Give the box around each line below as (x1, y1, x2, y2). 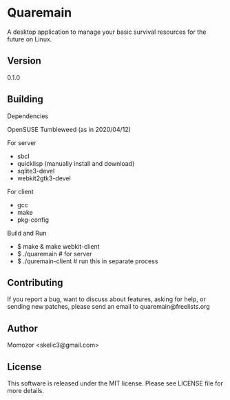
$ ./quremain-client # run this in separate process (17, 257, 158, 265)
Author (7, 323, 38, 334)
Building (7, 93, 43, 105)
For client (7, 187, 34, 196)
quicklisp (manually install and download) (17, 159, 135, 167)
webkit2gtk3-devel (17, 174, 71, 182)
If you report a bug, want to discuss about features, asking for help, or (7, 295, 207, 303)
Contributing (7, 276, 63, 288)
